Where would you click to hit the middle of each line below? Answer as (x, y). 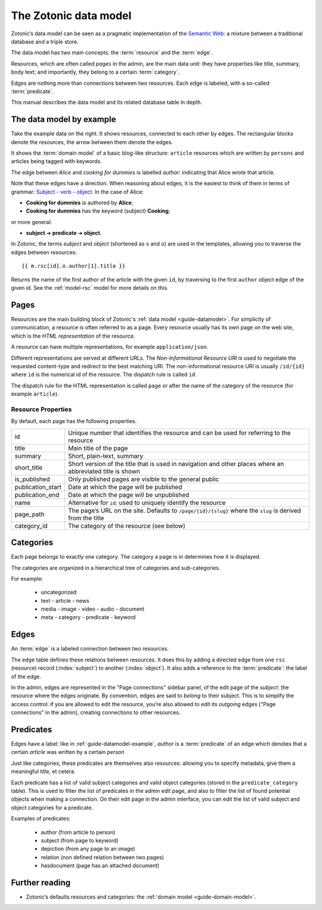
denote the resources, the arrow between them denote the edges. (92, 142)
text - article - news (65, 600)
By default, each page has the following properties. (74, 421)
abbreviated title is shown (104, 471)
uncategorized (59, 592)
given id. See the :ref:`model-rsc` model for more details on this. (90, 288)
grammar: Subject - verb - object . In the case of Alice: (78, 192)
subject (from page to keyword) (80, 840)
